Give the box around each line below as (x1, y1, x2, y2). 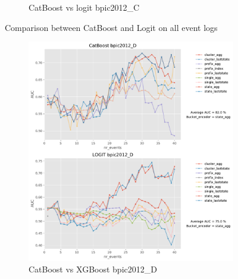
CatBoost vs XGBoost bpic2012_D (29, 263, 157, 275)
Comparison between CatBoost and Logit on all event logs (5, 21, 218, 33)
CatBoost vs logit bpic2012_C (29, 1, 140, 13)
